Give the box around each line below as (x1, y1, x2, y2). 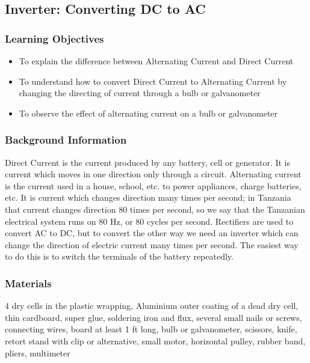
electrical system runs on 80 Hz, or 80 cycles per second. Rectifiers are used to (5, 215, 294, 227)
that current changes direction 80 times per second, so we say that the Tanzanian (5, 203, 305, 215)
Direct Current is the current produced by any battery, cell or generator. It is (5, 156, 291, 168)
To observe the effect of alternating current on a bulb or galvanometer (19, 106, 278, 119)
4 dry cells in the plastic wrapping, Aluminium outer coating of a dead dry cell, (5, 299, 299, 312)
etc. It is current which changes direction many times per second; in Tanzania (5, 191, 291, 204)
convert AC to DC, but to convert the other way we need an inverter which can (5, 227, 299, 239)
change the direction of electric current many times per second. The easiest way (5, 238, 299, 251)
